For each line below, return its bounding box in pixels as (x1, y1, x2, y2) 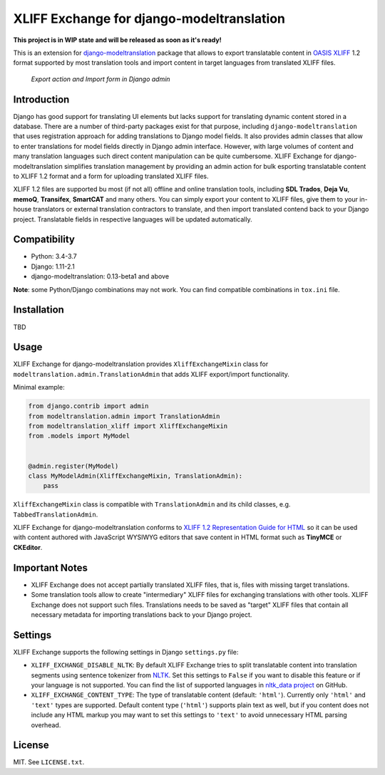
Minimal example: (13, 383, 65, 392)
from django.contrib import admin (28, 402, 149, 410)
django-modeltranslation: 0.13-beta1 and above (31, 272, 170, 281)
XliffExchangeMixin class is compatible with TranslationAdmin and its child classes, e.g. (13, 500, 291, 509)
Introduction (13, 93, 70, 105)
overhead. (31, 720, 61, 729)
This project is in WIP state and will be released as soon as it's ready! (13, 36, 222, 44)
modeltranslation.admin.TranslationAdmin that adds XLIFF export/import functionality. (13, 370, 290, 378)
